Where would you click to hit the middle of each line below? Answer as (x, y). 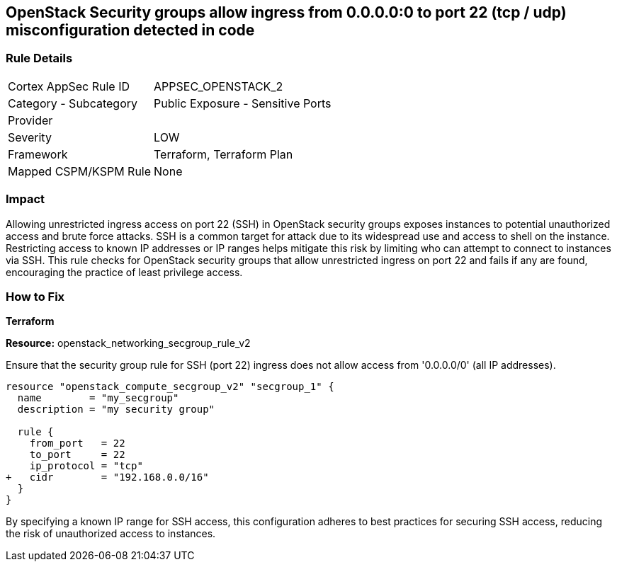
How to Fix (35, 296)
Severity (30, 137)
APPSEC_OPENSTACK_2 (219, 86)
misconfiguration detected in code (130, 30)
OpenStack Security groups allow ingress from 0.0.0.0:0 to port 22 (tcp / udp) (286, 12)
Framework (38, 154)
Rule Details (39, 58)
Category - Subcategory (73, 103)
